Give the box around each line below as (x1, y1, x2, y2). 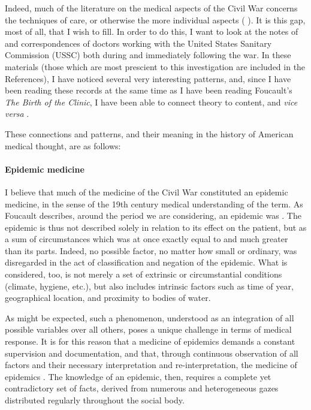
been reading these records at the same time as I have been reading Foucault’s (5, 84, 292, 97)
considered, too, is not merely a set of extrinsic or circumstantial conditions (5, 268, 282, 281)
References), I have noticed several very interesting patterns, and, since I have (5, 72, 291, 85)
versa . (5, 107, 29, 120)
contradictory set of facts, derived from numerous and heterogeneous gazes (5, 382, 279, 394)
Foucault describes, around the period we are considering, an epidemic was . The (5, 209, 301, 222)
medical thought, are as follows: (5, 139, 121, 152)
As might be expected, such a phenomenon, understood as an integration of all (5, 311, 294, 324)
